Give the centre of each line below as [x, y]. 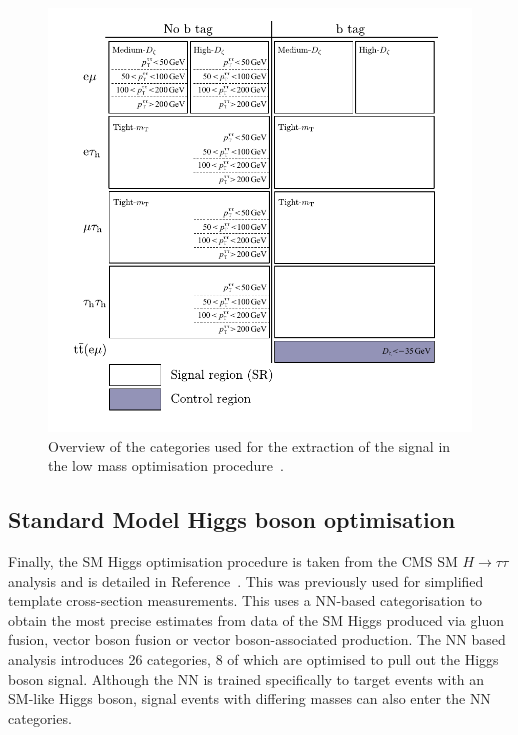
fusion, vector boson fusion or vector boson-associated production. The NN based [257, 639]
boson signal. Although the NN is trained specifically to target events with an [246, 678]
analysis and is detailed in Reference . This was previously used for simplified [246, 580]
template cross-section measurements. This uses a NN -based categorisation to [245, 600]
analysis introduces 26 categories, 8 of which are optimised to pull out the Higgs [253, 658]
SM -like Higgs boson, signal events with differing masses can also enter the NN [249, 698]
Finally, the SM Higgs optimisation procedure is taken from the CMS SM [233, 560]
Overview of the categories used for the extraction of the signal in [249, 445]
